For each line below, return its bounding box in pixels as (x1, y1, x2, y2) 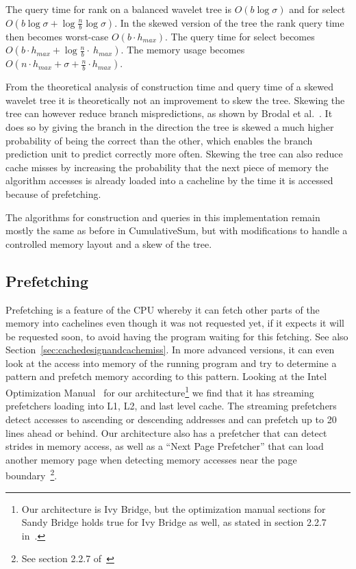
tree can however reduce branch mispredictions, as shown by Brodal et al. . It (5, 106, 333, 121)
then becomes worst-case (5, 29, 109, 43)
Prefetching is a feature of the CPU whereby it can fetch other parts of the (5, 302, 320, 316)
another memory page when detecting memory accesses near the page (5, 452, 297, 466)
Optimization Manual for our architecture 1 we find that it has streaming (5, 383, 314, 399)
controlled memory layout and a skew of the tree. (5, 236, 212, 251)
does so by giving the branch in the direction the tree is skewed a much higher (5, 119, 334, 134)
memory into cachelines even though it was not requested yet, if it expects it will (5, 316, 344, 330)
